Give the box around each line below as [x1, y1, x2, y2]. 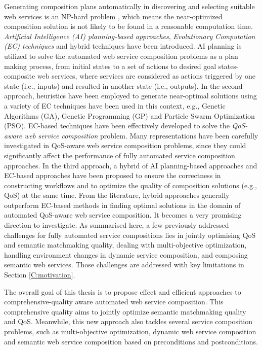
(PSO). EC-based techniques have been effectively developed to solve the [4, 120, 230, 131]
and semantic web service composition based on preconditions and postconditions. [4, 336, 258, 346]
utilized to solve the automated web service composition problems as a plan [4, 50, 238, 61]
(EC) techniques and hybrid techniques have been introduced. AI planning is [4, 41, 242, 51]
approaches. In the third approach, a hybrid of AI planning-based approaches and [4, 160, 257, 170]
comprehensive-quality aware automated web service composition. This [4, 296, 224, 307]
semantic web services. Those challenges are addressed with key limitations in [4, 259, 244, 270]
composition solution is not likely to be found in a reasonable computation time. [4, 21, 253, 31]
